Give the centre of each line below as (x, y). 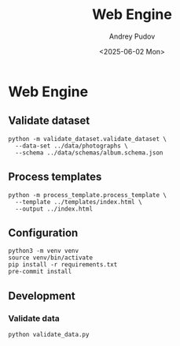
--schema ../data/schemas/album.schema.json (89, 153)
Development (42, 296)
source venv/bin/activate (50, 258)
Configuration (43, 233)
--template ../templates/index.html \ (79, 202)
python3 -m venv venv (44, 251)
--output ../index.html (54, 209)
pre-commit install (40, 272)
